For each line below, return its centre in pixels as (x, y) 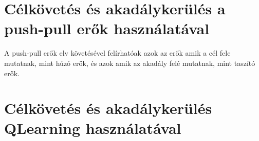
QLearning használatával (93, 128)
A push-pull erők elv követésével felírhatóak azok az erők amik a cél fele (117, 53)
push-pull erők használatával (107, 28)
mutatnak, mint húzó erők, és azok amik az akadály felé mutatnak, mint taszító (130, 63)
